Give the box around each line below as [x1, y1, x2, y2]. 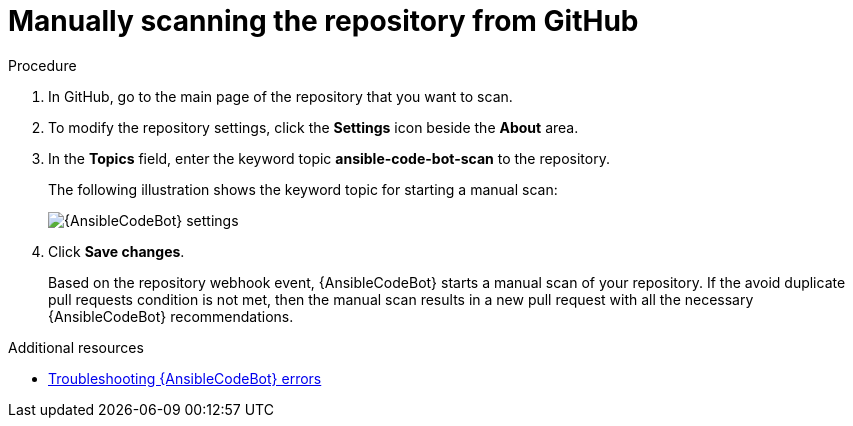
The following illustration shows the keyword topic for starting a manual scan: [48, 180, 558, 198]
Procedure [8, 56, 77, 74]
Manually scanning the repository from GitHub [8, 4, 639, 38]
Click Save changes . [48, 242, 185, 260]
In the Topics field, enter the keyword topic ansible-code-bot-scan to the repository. [48, 149, 610, 167]
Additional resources [8, 338, 144, 356]
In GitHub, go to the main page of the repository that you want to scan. [48, 87, 513, 105]
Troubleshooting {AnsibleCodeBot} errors [48, 369, 322, 387]
